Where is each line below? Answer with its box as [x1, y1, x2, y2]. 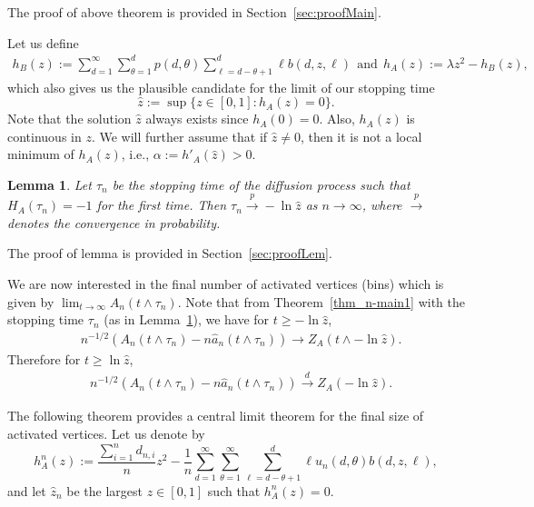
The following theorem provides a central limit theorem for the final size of [7, 406, 424, 425]
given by [7, 292, 54, 311]
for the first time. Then [96, 195, 227, 214]
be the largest [66, 481, 143, 500]
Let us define [7, 33, 79, 52]
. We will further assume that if [91, 126, 268, 145]
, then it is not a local [300, 126, 422, 145]
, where [361, 195, 402, 214]
